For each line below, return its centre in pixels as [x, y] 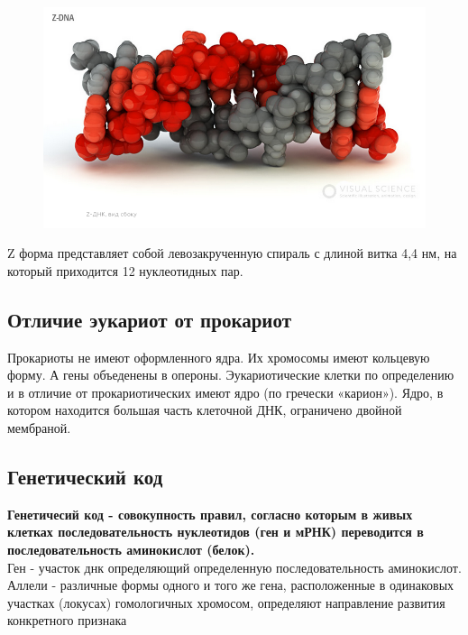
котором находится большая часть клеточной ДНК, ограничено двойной [205, 410]
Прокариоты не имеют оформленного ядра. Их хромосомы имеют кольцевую [219, 357]
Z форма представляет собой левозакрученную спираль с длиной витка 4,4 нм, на [232, 253]
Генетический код [85, 476]
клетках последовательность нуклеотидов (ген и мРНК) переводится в [216, 532]
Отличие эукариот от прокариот [149, 319]
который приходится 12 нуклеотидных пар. [125, 270]
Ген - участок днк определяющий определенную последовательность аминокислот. [234, 567]
